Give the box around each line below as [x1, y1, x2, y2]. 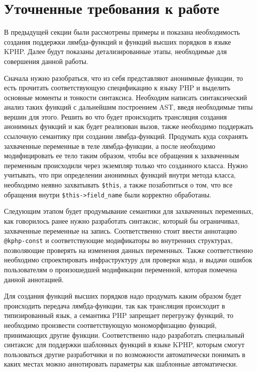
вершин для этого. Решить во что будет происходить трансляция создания [4, 111, 227, 122]
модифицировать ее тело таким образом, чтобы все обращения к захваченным [4, 150, 239, 161]
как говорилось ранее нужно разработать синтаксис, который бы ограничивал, [4, 215, 240, 226]
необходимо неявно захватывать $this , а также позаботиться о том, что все [4, 180, 233, 190]
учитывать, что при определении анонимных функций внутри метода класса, [4, 170, 236, 180]
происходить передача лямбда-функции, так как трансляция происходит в [4, 300, 225, 310]
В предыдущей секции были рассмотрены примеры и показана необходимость [4, 27, 240, 37]
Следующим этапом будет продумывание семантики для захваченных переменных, [4, 206, 254, 216]
